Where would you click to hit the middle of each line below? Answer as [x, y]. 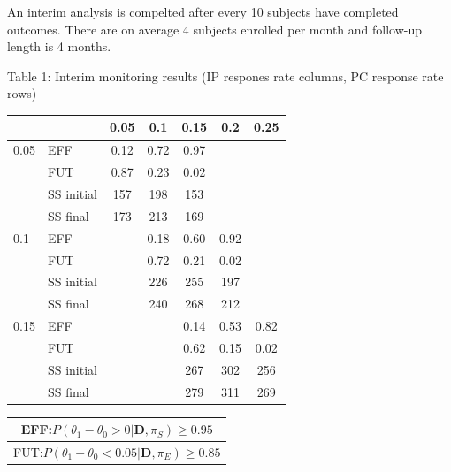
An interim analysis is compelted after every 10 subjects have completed [203, 11]
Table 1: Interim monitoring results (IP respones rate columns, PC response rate [225, 76]
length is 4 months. [59, 46]
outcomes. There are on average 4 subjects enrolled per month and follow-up [215, 29]
